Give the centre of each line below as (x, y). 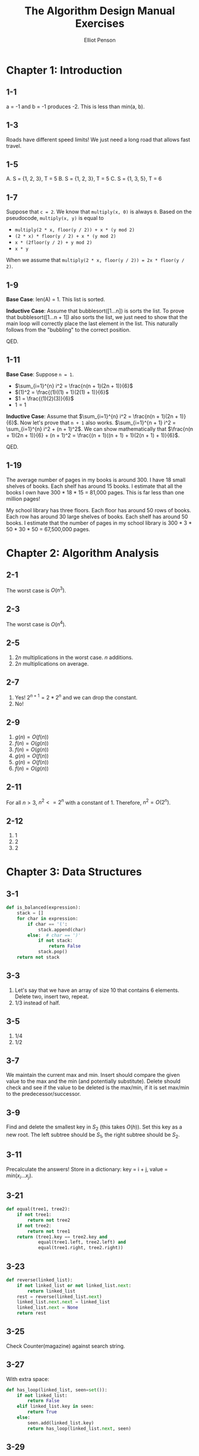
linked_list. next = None (48, 1308)
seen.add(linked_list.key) (61, 1423)
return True (42, 1412)
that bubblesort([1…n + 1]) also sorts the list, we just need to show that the (97, 317)
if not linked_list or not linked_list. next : (74, 1285)
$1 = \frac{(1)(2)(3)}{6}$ (44, 398)
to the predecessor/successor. (44, 1094)
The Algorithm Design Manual (100, 11)
